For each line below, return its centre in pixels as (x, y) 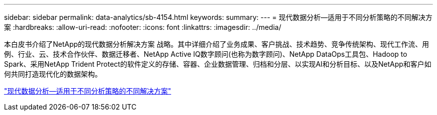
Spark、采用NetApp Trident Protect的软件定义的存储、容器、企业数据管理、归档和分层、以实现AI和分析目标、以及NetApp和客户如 (218, 64)
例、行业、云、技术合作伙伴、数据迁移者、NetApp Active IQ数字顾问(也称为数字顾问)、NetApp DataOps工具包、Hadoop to (206, 54)
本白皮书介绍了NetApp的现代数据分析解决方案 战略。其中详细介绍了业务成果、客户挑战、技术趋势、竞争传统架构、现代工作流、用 (217, 44)
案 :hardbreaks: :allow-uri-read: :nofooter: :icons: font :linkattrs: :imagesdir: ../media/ (143, 27)
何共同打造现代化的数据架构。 (53, 74)
